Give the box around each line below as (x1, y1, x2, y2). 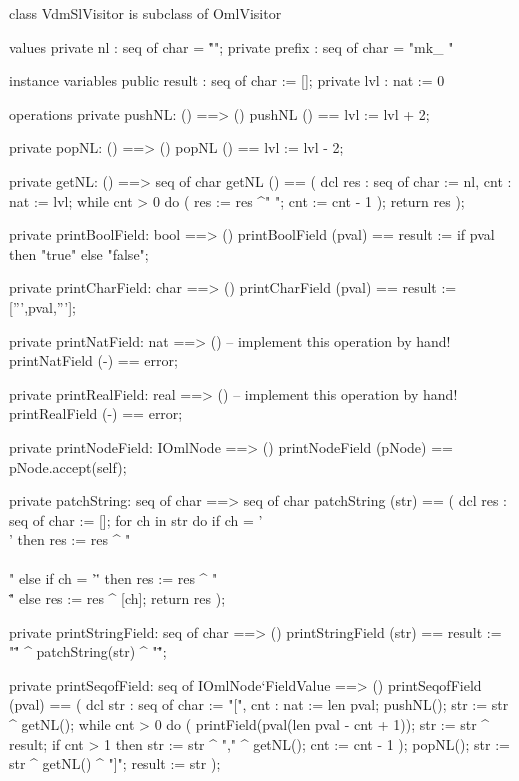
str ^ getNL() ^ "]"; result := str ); (9, 753, 221, 774)
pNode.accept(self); (9, 456, 127, 477)
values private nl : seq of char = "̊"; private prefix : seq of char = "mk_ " (9, 36, 454, 57)
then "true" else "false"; (9, 243, 149, 264)
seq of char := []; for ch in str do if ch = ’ (9, 509, 263, 530)
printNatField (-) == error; (9, 350, 178, 371)
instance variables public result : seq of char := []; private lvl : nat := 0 (9, 70, 445, 91)
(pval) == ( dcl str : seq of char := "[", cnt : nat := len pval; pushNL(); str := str (9, 694, 509, 715)
